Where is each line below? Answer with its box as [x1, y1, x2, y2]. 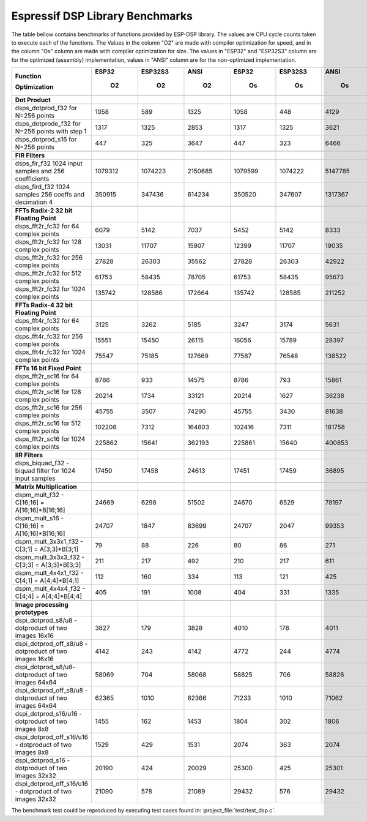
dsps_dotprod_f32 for [15, 104, 78, 113]
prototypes [15, 608, 48, 617]
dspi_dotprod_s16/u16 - [15, 710, 83, 718]
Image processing [15, 601, 69, 609]
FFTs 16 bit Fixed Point [15, 364, 82, 373]
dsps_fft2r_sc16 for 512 [15, 419, 81, 428]
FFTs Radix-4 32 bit [15, 301, 73, 309]
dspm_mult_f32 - [15, 490, 64, 499]
